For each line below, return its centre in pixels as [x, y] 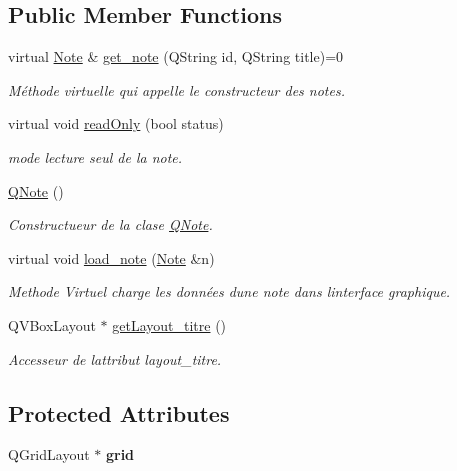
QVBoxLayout [52, 324]
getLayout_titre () [169, 324]
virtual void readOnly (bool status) [116, 123]
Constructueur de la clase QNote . [110, 224]
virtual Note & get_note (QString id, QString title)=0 [176, 56]
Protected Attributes [119, 412]
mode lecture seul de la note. [95, 156]
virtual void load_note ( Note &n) [111, 257]
